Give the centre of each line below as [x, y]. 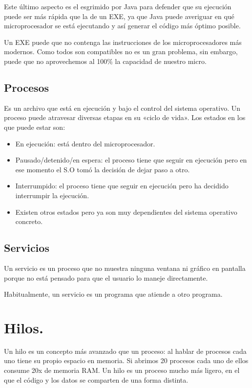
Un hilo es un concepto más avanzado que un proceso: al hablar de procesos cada [125, 351]
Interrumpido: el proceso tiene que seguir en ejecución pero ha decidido [122, 186]
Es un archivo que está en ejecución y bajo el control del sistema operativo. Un [122, 108]
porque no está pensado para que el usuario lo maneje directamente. [106, 277]
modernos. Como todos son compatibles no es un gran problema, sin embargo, [121, 51]
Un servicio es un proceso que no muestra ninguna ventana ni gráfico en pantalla [125, 268]
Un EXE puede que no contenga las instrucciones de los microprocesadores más [123, 42]
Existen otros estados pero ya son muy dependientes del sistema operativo [126, 212]
